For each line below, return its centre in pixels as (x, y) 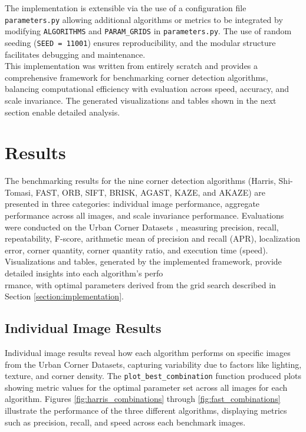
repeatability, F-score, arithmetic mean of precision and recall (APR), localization (153, 238)
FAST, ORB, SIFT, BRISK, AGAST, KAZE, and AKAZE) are (151, 192)
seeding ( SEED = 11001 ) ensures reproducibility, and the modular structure (140, 42)
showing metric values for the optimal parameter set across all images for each (146, 387)
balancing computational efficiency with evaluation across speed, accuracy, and (147, 89)
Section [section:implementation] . (64, 296)
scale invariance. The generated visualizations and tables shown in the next (141, 100)
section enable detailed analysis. (62, 112)
